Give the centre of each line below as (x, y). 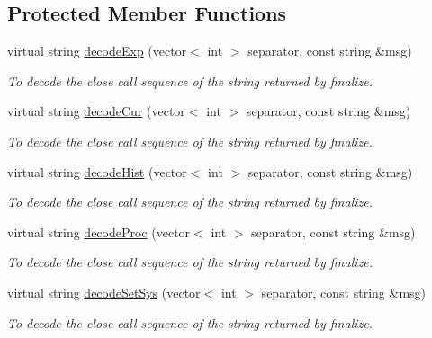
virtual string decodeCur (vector (96, 111)
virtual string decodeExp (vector (97, 51)
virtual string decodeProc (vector (99, 231)
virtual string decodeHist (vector (97, 171)
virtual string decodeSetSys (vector (104, 292)
